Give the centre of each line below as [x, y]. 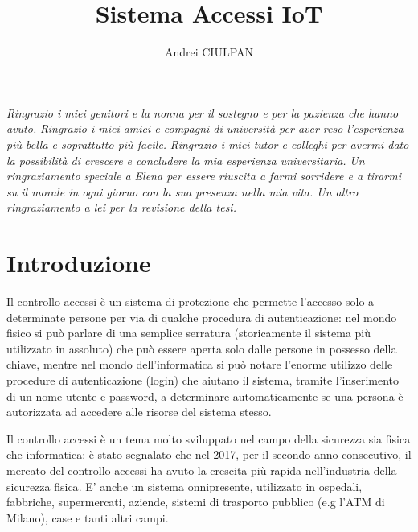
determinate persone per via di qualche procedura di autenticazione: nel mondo [202, 317]
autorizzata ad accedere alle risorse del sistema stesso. [139, 412]
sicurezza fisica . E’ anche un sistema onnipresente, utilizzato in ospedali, [184, 486]
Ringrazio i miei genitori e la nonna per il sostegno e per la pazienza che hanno [203, 112]
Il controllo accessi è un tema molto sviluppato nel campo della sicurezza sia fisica [209, 438]
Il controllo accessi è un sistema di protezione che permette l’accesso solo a [191, 301]
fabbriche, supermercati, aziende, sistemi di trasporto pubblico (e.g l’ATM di [196, 502]
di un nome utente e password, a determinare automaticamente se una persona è [205, 396]
